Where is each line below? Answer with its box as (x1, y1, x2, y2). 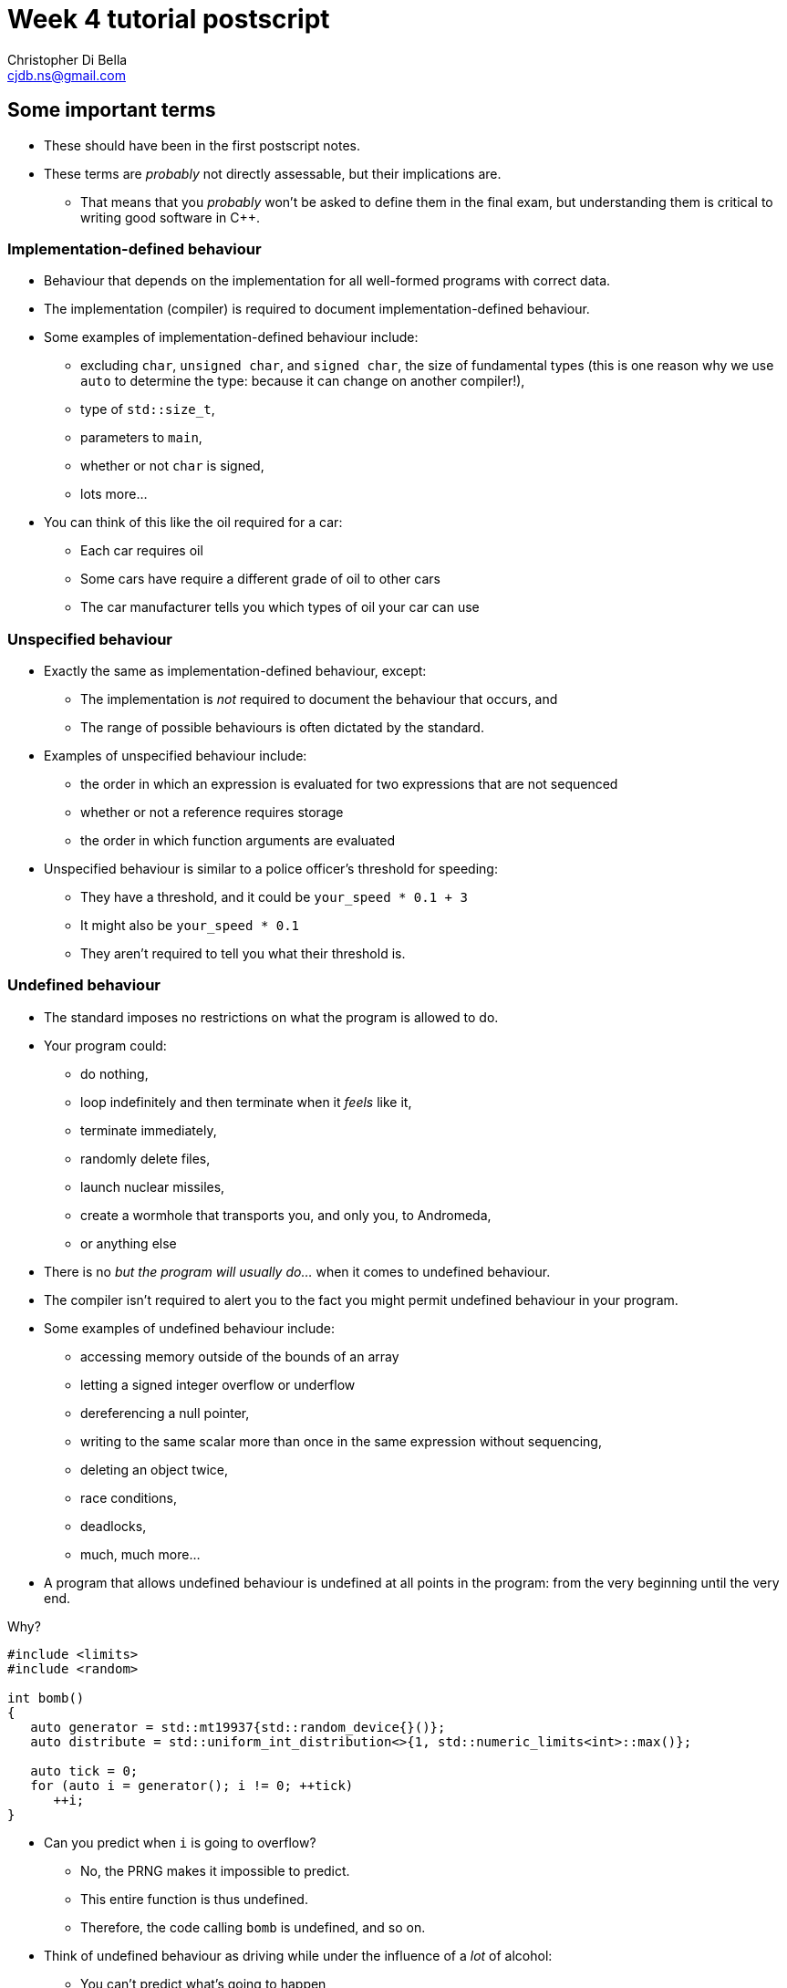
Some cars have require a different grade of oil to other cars (80, 571, 440, 587)
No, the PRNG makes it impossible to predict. (80, 1862, 350, 1879)
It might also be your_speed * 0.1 (80, 917, 300, 934)
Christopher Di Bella (7, 51, 128, 67)
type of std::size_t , (80, 401, 215, 418)
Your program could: (44, 1037, 167, 1053)
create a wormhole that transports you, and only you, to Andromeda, (80, 1206, 492, 1223)
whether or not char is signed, (80, 458, 264, 474)
